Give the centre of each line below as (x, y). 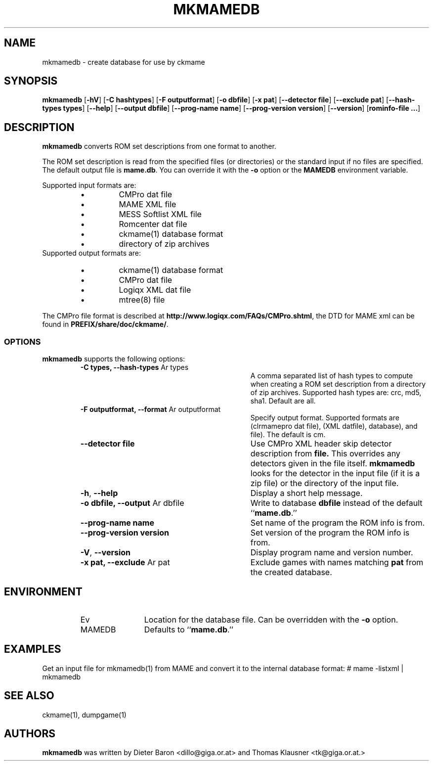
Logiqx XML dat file (155, 290)
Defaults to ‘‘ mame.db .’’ (189, 629)
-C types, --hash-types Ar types (134, 367)
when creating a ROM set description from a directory (338, 384)
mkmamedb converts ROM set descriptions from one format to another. (159, 146)
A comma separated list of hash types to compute (332, 376)
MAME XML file (148, 204)
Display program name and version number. (332, 553)
